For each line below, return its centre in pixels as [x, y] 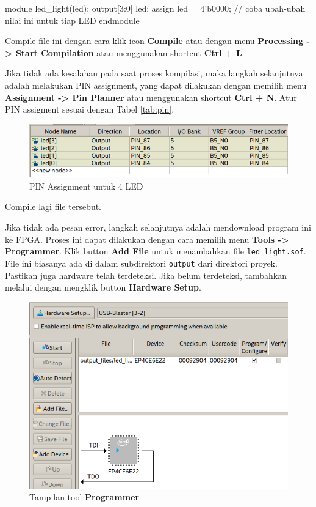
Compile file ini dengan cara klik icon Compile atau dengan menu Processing [154, 41]
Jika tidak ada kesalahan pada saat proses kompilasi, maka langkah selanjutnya [154, 73]
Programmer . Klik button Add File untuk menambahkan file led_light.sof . [156, 251]
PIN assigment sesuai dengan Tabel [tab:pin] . [90, 109]
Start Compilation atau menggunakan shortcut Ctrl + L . [130, 52]
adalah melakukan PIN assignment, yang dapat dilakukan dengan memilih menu [156, 85]
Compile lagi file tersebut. [53, 206]
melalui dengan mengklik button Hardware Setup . [103, 287]
